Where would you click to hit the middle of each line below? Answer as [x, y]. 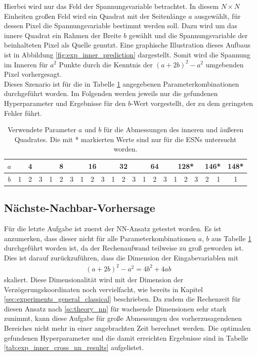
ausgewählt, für [217, 16]
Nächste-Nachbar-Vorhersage [80, 208]
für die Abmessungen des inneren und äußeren [173, 129]
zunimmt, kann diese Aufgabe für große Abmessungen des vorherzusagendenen [123, 318]
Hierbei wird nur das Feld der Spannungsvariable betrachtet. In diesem [111, 6]
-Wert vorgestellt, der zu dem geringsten [192, 103]
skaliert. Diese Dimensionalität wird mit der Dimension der [94, 279]
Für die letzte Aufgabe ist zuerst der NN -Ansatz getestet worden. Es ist [113, 229]
